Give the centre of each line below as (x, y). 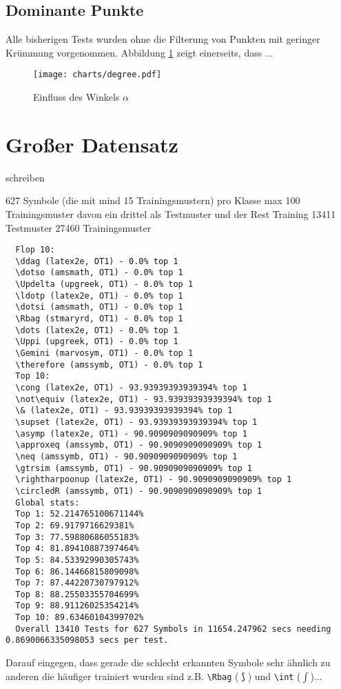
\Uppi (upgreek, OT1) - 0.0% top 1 (97, 342)
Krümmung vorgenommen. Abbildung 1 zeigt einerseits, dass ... (139, 52)
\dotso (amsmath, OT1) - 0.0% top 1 (99, 273)
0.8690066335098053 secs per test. (87, 640)
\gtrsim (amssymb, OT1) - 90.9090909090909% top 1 (134, 468)
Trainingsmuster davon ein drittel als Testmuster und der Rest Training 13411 (171, 213)
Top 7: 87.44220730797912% (77, 583)
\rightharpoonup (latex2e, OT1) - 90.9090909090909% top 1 (154, 480)
